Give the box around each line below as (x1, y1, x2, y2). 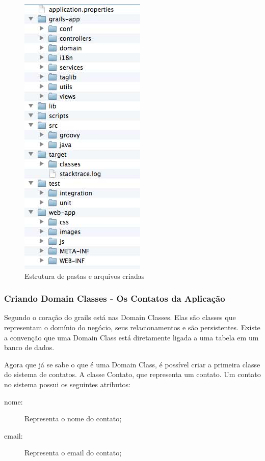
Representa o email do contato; (24, 447, 122, 458)
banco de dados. (4, 342, 55, 353)
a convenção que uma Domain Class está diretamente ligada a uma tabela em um (4, 332, 259, 342)
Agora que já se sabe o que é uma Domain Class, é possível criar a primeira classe (4, 359, 260, 369)
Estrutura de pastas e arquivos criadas (24, 270, 145, 281)
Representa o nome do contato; (24, 413, 122, 424)
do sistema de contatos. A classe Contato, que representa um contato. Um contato (4, 369, 261, 380)
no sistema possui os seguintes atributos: (4, 379, 130, 389)
